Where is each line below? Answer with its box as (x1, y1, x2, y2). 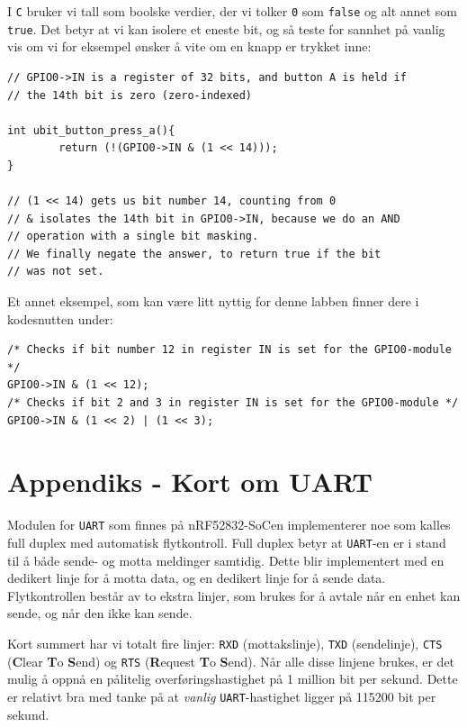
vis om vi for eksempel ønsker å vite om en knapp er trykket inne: (7, 37, 372, 56)
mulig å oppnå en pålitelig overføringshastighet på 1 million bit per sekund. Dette (7, 669, 458, 688)
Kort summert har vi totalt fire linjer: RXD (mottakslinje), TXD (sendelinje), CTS (7, 634, 443, 652)
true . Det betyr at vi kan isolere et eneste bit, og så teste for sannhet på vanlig (7, 19, 445, 38)
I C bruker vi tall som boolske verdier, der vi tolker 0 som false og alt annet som (7, 2, 457, 20)
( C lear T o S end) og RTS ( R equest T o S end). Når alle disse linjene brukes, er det (7, 651, 455, 670)
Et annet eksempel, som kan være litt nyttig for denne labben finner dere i (7, 292, 419, 311)
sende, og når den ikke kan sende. (7, 604, 193, 622)
